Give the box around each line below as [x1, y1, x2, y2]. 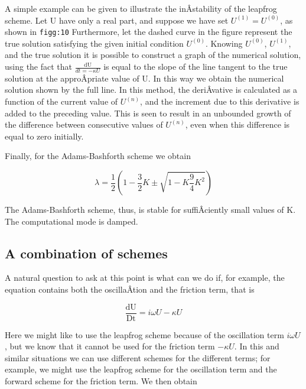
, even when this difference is [185, 118, 290, 131]
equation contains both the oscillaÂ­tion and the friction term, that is [5, 283, 255, 295]
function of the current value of [5, 95, 118, 108]
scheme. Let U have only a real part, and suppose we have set [5, 14, 229, 26]
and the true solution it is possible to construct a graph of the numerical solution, [5, 48, 301, 61]
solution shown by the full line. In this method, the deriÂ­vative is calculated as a [5, 83, 298, 96]
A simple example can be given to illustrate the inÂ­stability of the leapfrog [5, 2, 277, 14]
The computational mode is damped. [5, 215, 138, 227]
